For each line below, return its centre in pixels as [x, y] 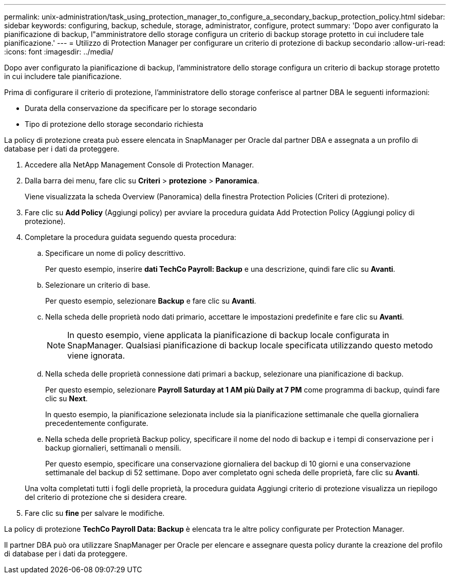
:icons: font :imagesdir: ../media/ [59, 52]
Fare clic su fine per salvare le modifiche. [95, 513]
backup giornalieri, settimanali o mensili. [113, 448]
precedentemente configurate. [97, 423]
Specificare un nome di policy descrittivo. [115, 253]
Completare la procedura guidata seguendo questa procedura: [130, 237]
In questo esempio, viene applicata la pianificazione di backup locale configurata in [228, 335]
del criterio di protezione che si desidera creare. [106, 497]
